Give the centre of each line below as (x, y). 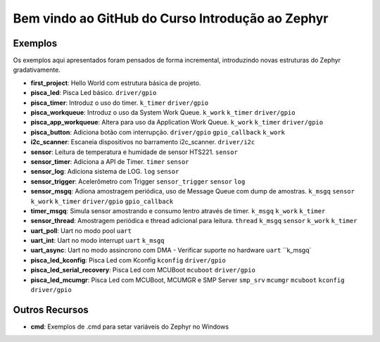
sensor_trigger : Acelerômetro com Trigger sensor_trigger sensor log (138, 181)
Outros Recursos (51, 310)
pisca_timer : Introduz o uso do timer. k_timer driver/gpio (120, 103)
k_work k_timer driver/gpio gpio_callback (102, 201)
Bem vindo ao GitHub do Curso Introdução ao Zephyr (171, 18)
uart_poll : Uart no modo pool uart (81, 230)
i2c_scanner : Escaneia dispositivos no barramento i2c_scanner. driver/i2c (143, 142)
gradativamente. (37, 70)
